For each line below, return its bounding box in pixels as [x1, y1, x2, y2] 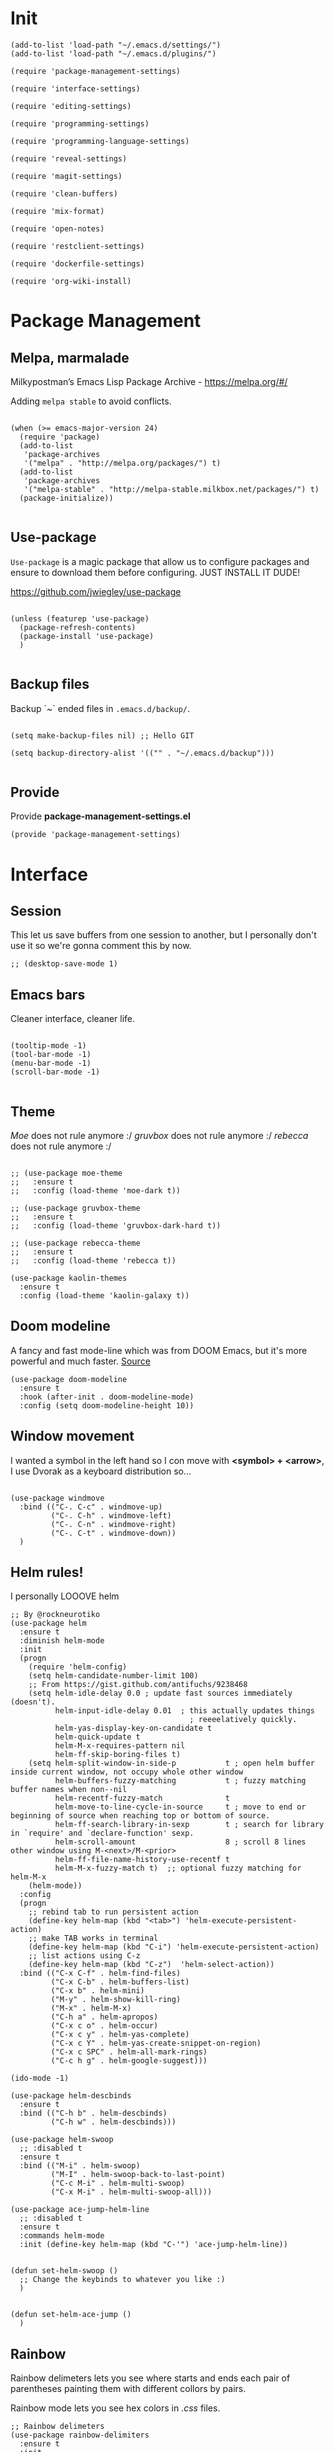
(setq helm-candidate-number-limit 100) [28, 1671, 199, 1681]
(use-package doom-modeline [10, 1374, 128, 1384]
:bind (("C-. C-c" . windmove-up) [19, 1502, 163, 1512]
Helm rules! [10, 1564, 84, 1581]
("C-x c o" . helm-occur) [50, 2021, 159, 2031]
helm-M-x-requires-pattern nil [54, 1741, 186, 1751]
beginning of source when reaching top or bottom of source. [10, 1811, 271, 1821]
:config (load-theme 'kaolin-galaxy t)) [19, 1291, 190, 1301]
